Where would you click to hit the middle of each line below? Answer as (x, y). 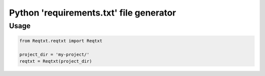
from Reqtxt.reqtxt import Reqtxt (61, 41)
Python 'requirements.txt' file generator (93, 13)
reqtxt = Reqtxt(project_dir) (56, 61)
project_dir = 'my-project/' (54, 54)
